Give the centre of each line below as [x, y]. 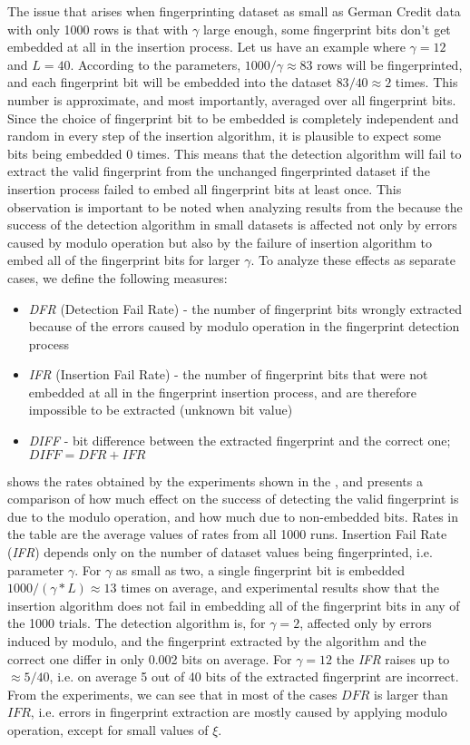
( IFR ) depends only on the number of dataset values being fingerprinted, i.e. [220, 552]
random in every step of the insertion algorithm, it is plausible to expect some [225, 136]
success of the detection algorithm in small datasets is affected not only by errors [232, 225]
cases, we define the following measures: [117, 277]
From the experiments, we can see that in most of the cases [172, 694]
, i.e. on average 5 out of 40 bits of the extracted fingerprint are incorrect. [254, 676]
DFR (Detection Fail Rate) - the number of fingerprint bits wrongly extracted [245, 308]
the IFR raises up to [393, 658]
